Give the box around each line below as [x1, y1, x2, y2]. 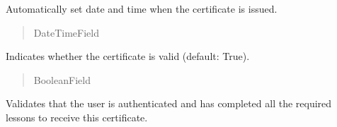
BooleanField [33, 72, 91, 87]
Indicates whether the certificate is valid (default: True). [6, 49, 250, 64]
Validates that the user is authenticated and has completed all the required [6, 96, 332, 111]
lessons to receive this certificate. [6, 109, 148, 124]
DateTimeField [33, 25, 99, 40]
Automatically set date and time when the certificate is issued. [6, 1, 278, 16]
